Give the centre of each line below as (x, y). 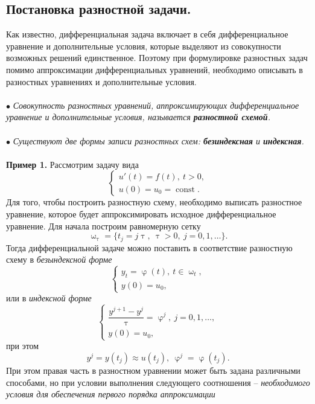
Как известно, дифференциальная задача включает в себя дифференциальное (147, 34)
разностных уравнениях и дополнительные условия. (101, 81)
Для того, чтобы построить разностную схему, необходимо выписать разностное (154, 202)
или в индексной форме (49, 298)
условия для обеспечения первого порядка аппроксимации (111, 394)
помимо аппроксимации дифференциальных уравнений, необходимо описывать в (154, 69)
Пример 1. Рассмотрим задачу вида (72, 164)
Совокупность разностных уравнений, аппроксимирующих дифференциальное (156, 105)
